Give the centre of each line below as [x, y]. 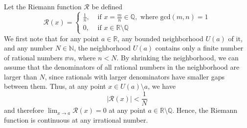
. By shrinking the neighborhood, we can [178, 57]
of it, [235, 38]
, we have [162, 86]
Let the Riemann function [43, 6]
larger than [21, 76]
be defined [107, 6]
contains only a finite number [199, 48]
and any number [29, 48]
